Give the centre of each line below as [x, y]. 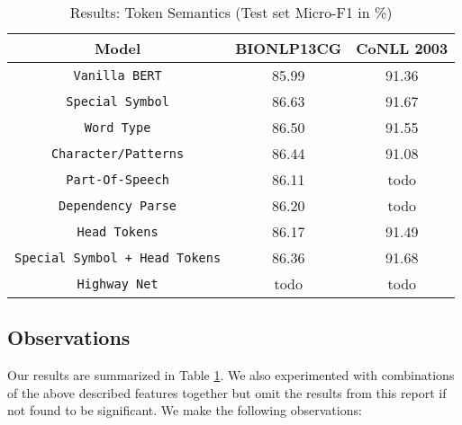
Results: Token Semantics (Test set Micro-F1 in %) [231, 12]
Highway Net [118, 283]
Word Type [118, 127]
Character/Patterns [118, 153]
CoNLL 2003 [402, 48]
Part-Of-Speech [118, 179]
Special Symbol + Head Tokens [118, 257]
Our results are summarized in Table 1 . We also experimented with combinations [231, 375]
